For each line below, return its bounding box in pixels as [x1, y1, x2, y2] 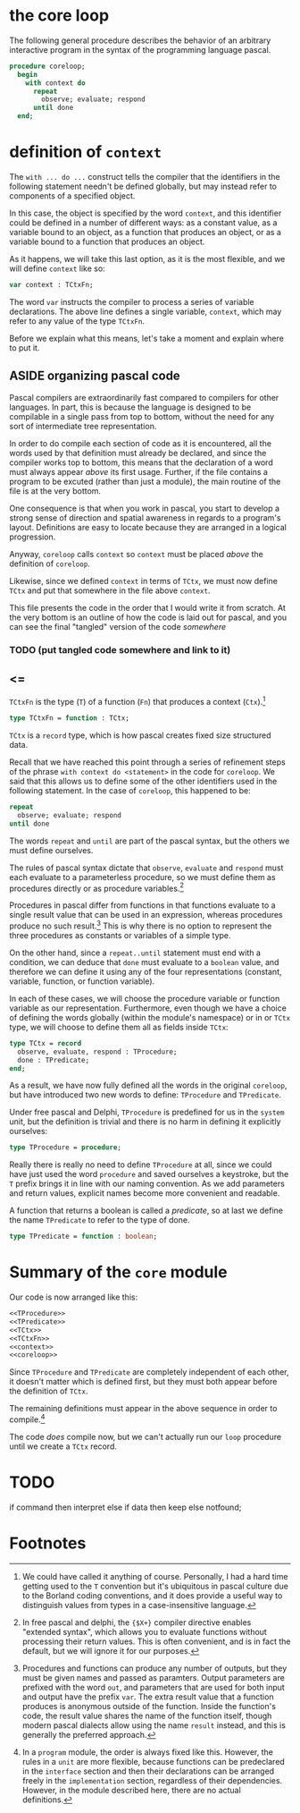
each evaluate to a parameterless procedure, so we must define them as [9, 871, 276, 882]
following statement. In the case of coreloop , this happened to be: [9, 784, 252, 796]
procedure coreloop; [9, 62, 87, 71]
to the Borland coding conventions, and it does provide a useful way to [21, 1589, 283, 1601]
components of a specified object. [9, 191, 136, 201]
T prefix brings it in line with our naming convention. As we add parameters [9, 1178, 286, 1190]
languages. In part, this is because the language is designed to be [9, 402, 252, 412]
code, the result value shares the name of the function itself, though [21, 1710, 272, 1721]
